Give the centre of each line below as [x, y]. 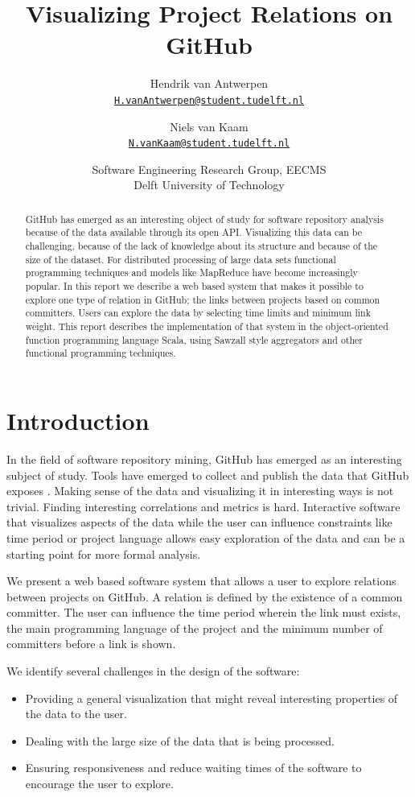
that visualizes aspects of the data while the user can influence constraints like [199, 522]
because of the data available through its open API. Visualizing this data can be [194, 232]
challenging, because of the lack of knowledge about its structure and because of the [201, 246]
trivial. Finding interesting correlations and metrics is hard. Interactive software [203, 506]
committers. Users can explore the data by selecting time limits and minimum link [198, 313]
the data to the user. [76, 714]
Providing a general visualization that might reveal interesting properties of [212, 698]
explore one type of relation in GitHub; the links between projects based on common [203, 299]
